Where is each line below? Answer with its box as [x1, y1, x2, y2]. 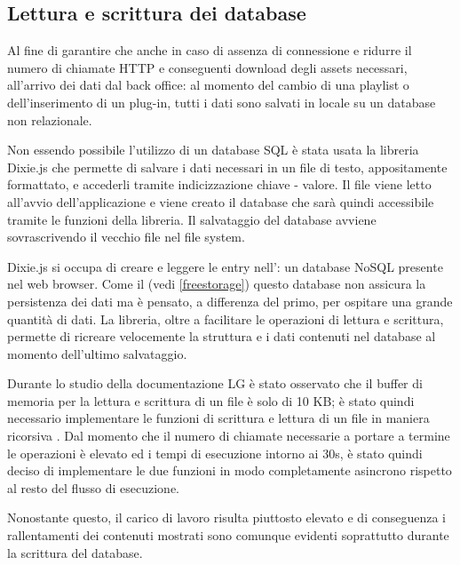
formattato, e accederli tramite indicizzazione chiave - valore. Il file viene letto [7, 175, 432, 194]
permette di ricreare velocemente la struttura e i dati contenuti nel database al [7, 327, 436, 346]
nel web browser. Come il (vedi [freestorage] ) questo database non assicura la [7, 275, 426, 293]
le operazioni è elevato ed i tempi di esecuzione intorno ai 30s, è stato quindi [7, 443, 423, 462]
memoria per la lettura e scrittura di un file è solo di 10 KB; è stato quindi [7, 391, 415, 410]
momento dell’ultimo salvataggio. [7, 344, 187, 362]
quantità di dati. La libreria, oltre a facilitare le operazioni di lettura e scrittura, [7, 309, 444, 328]
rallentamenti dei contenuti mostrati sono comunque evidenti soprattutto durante [7, 526, 449, 545]
